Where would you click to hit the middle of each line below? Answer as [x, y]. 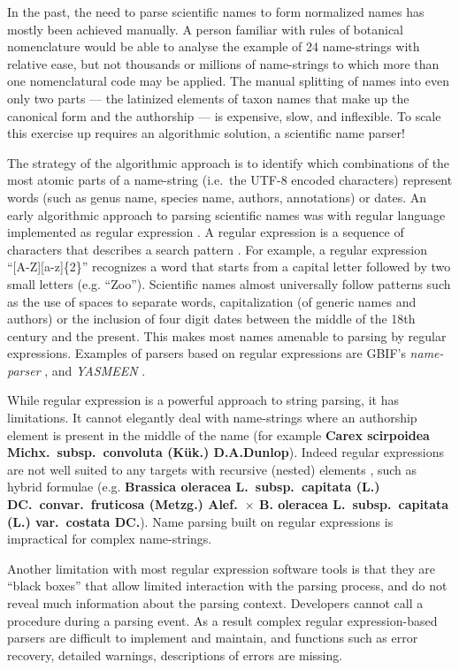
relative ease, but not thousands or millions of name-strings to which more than [223, 63]
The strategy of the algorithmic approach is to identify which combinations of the [229, 162]
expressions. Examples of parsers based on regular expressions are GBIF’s [207, 353]
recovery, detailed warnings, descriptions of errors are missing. [175, 655]
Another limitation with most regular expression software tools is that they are [222, 568]
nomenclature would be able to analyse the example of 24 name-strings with [214, 46]
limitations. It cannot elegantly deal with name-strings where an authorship [212, 418]
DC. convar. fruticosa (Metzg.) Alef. [122, 504]
